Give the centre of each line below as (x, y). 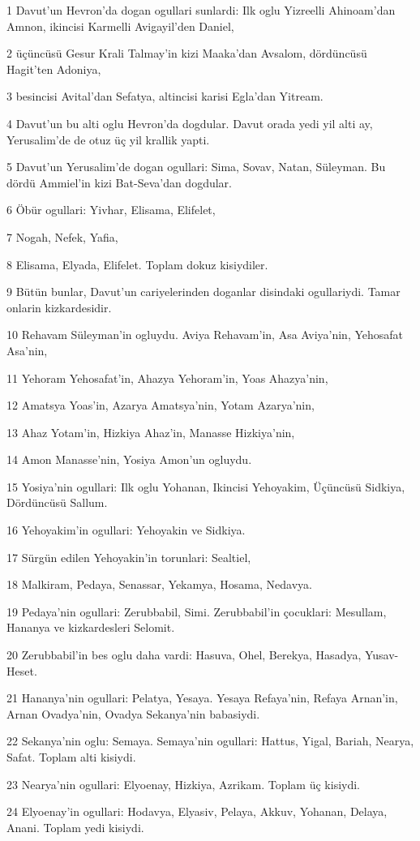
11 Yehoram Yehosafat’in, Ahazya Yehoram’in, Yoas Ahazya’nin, (167, 378)
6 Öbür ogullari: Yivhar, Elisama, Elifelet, (111, 210)
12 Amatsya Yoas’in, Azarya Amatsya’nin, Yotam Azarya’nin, (161, 405)
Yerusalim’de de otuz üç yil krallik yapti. (108, 139)
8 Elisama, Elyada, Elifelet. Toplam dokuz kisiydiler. (137, 264)
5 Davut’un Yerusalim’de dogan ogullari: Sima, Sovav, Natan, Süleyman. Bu (196, 167)
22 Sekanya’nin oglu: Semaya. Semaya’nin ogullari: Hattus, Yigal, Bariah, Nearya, (210, 741)
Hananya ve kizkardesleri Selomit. (91, 627)
